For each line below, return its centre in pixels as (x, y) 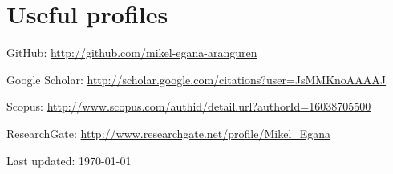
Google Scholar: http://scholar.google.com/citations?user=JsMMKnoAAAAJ (196, 79)
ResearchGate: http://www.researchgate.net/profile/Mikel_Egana (169, 133)
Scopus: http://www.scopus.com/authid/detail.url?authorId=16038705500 (189, 106)
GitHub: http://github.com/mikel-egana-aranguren (132, 53)
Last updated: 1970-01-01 (69, 160)
